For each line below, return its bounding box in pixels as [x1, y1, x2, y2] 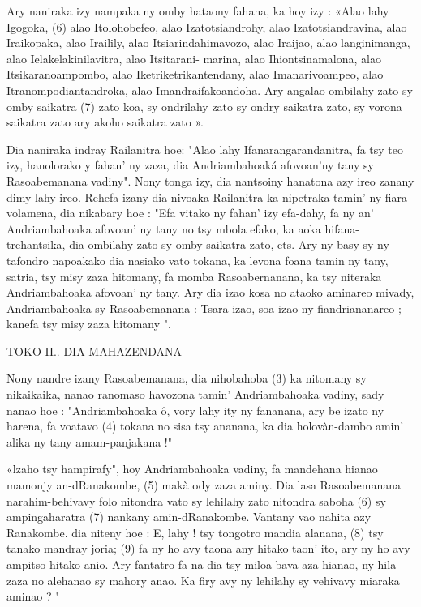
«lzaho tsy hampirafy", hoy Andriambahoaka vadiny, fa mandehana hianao [6, 460, 378, 477]
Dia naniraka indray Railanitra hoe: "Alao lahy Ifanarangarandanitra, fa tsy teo [6, 140, 404, 157]
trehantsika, [6, 236, 66, 253]
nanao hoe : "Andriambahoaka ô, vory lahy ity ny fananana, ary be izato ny [6, 401, 384, 418]
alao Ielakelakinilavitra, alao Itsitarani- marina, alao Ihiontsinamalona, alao [6, 49, 381, 66]
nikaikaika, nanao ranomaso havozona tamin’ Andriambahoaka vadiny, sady [6, 386, 384, 403]
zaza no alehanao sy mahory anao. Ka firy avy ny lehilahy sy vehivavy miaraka [6, 571, 400, 588]
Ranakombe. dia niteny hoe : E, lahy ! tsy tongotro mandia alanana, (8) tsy [6, 524, 384, 541]
